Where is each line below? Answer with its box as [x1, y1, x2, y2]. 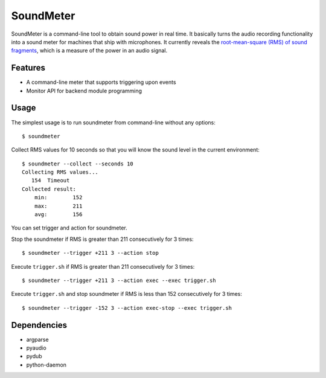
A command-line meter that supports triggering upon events [26, 78, 176, 86]
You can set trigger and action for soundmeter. [11, 224, 128, 232]
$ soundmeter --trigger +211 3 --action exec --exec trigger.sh [22, 277, 217, 284]
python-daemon [26, 361, 66, 368]
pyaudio [26, 344, 46, 351]
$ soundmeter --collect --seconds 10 [22, 160, 134, 167]
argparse [26, 336, 49, 343]
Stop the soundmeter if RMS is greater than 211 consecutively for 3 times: [11, 235, 194, 243]
